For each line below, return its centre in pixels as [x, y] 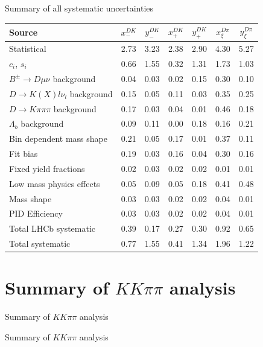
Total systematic [40, 244]
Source [24, 32]
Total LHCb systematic [52, 228]
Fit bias [24, 154]
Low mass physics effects [55, 183]
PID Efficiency [36, 213]
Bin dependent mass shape [58, 138]
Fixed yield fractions [47, 168]
